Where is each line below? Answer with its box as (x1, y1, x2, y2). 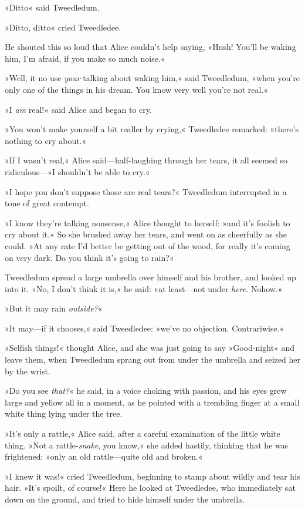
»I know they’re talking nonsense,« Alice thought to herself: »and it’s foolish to (5, 216, 290, 229)
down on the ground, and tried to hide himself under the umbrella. (5, 493, 245, 505)
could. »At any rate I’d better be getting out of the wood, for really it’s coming (5, 239, 290, 252)
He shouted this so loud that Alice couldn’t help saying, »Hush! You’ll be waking (5, 41, 296, 53)
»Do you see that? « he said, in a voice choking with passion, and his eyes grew (5, 384, 287, 397)
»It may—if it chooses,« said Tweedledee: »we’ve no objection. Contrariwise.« (5, 322, 284, 334)
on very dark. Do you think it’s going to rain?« (5, 251, 174, 263)
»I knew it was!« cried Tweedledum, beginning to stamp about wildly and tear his (5, 470, 300, 482)
